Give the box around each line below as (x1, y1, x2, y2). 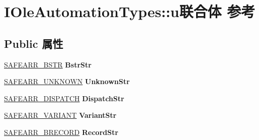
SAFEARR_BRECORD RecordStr (4, 126, 119, 137)
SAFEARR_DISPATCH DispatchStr (4, 93, 124, 103)
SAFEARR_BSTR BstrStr (4, 59, 92, 69)
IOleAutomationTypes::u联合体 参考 (4, 1, 255, 22)
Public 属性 (4, 35, 63, 51)
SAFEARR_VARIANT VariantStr (4, 110, 117, 120)
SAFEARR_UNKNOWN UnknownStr (4, 76, 130, 87)
